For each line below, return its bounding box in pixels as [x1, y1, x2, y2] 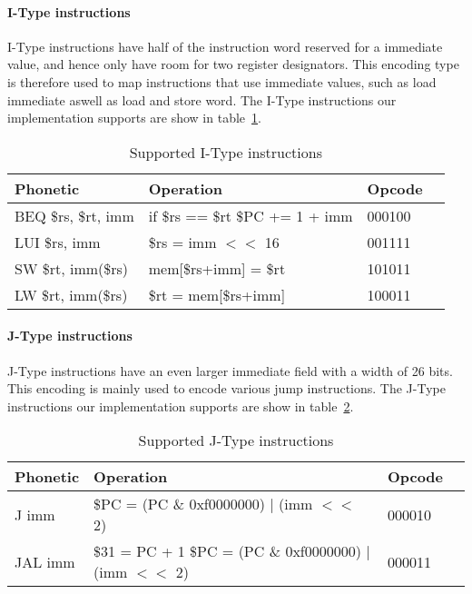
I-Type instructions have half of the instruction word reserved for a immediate [7, 36, 443, 55]
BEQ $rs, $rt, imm [15, 204, 134, 226]
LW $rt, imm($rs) [15, 283, 128, 305]
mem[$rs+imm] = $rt [148, 257, 286, 279]
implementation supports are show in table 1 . [7, 108, 261, 127]
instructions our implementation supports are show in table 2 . [7, 396, 354, 415]
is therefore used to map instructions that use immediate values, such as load [7, 72, 437, 91]
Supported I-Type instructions [129, 141, 322, 163]
